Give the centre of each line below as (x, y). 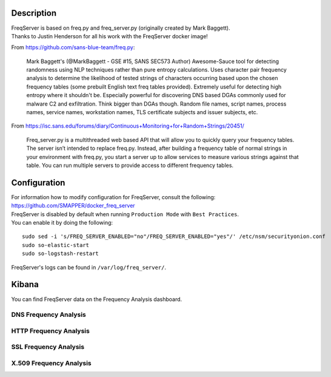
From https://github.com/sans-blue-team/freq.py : (73, 47)
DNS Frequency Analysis (48, 314)
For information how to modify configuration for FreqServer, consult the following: (113, 197)
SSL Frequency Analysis (48, 347)
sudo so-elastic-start (56, 245)
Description (34, 13)
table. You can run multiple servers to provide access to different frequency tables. (130, 165)
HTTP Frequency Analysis (51, 331)
